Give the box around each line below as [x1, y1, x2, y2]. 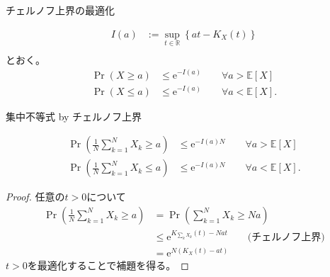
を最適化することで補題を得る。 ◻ [27, 258, 189, 273]
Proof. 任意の [6, 189, 65, 204]
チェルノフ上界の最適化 [6, 3, 115, 17]
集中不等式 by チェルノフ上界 [6, 108, 142, 123]
